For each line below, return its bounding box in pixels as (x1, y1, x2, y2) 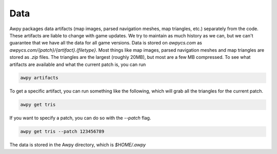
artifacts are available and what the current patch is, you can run (9, 61, 146, 68)
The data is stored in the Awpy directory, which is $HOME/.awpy (9, 142, 146, 148)
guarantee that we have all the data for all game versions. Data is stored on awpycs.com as (9, 40, 202, 46)
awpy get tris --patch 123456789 (20, 128, 105, 135)
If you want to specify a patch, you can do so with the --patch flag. (9, 115, 151, 121)
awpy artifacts (20, 75, 58, 81)
